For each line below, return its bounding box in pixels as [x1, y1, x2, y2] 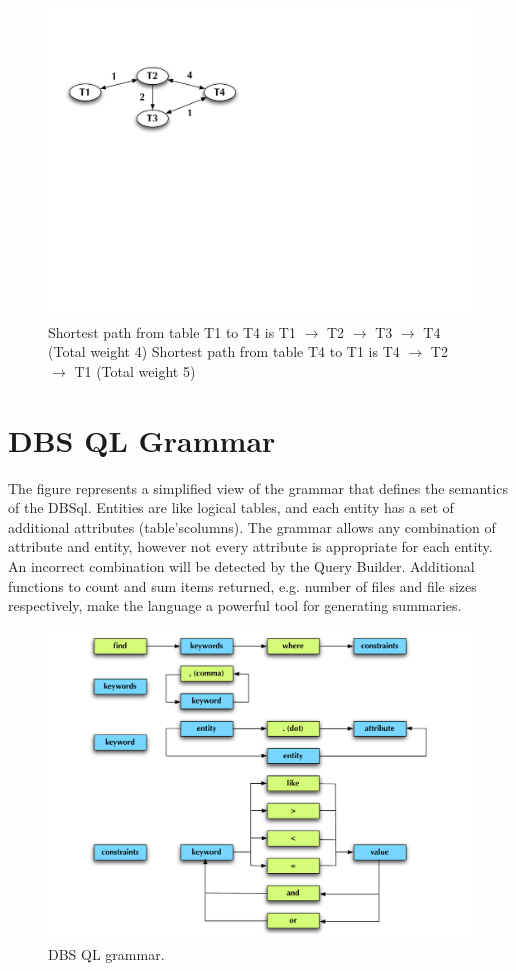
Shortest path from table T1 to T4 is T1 [48, 321, 296, 342]
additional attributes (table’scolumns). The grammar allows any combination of [8, 516, 496, 537]
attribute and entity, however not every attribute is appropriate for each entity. [8, 536, 493, 557]
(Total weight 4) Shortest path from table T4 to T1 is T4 [48, 341, 400, 362]
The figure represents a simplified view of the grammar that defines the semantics [8, 477, 508, 498]
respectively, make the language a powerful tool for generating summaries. [8, 595, 462, 616]
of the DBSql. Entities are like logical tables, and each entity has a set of [8, 497, 454, 518]
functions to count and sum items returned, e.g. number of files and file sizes [8, 575, 477, 596]
